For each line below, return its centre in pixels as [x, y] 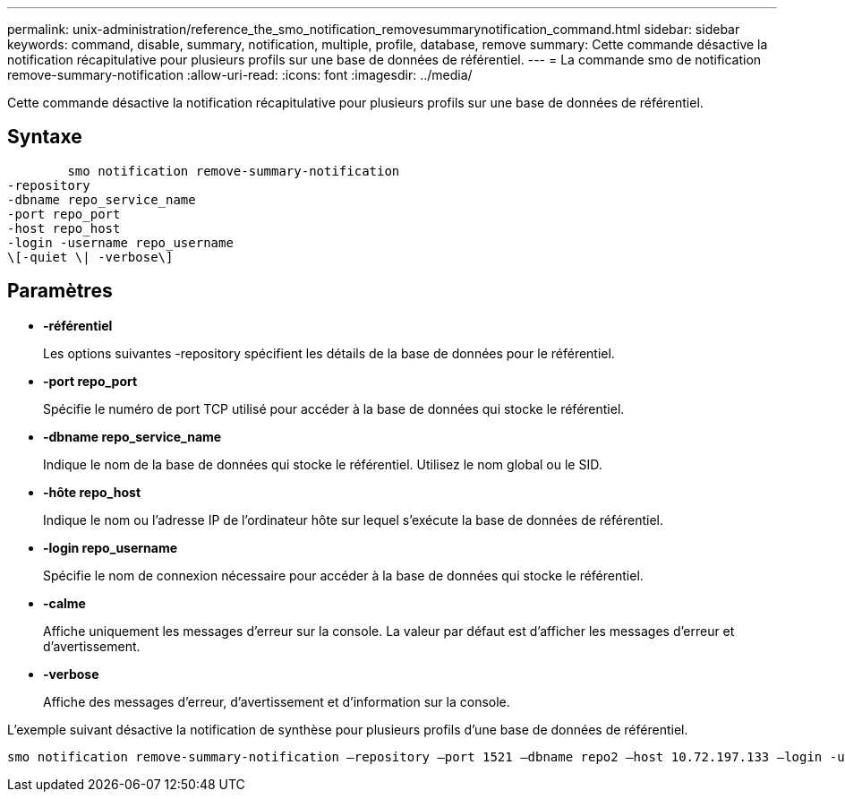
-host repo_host [64, 228]
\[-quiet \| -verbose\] [90, 257]
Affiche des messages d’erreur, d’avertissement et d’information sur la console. [277, 701]
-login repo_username [111, 547]
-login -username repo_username [120, 242]
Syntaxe [45, 137]
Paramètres [60, 291]
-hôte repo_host [92, 492]
